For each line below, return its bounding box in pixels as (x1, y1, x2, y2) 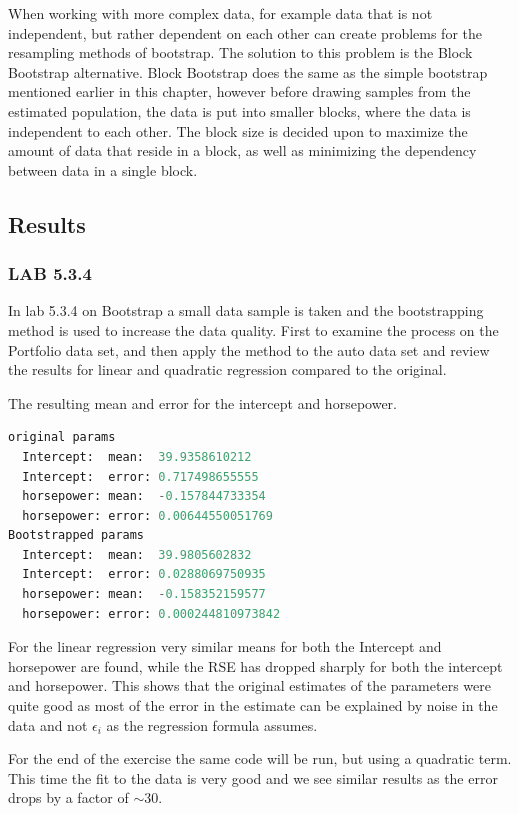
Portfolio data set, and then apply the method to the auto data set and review (8, 339, 490, 360)
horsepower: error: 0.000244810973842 (22, 606, 281, 621)
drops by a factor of (8, 787, 129, 808)
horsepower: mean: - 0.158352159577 (22, 587, 266, 602)
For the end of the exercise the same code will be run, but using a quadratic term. (8, 748, 512, 769)
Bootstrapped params (8, 528, 145, 543)
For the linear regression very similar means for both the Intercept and (8, 636, 442, 657)
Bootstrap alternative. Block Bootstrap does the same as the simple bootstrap (8, 61, 488, 82)
